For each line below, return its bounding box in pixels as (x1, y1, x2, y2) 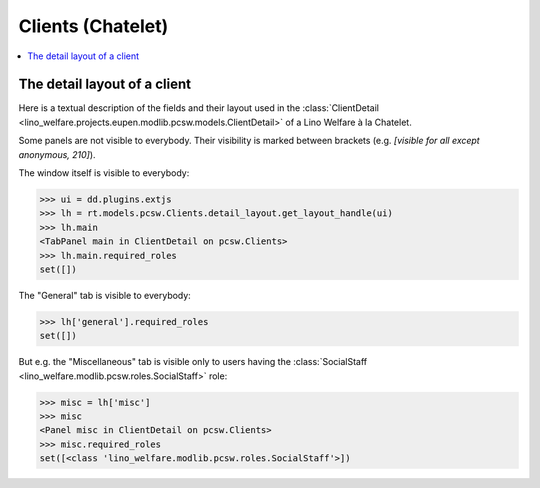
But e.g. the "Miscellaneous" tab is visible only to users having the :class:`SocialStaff (18, 356, 368, 368)
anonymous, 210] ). (18, 148, 96, 160)
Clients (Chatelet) (18, 15, 169, 37)
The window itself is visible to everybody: (18, 167, 190, 179)
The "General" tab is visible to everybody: (18, 289, 192, 301)
